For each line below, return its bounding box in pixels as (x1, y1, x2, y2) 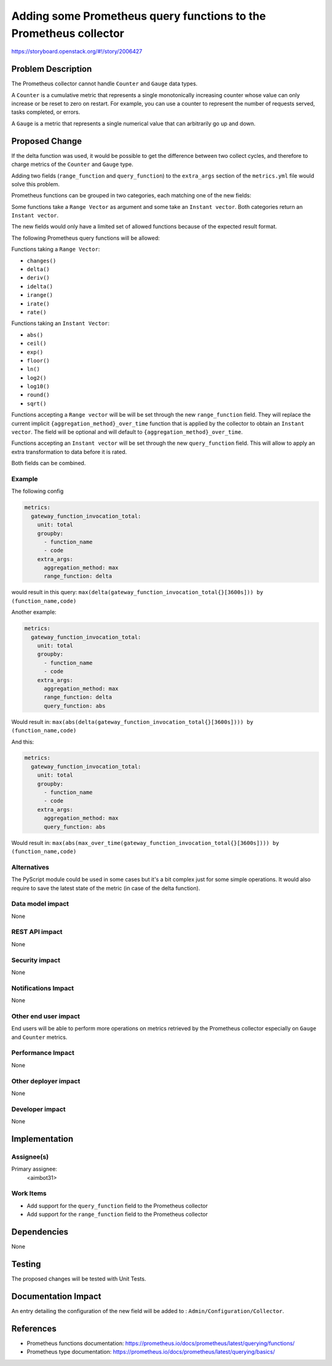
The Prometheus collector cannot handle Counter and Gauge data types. (11, 80, 198, 87)
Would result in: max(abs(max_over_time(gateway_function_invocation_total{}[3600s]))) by (11, 839, 280, 846)
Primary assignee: (11, 1165, 58, 1173)
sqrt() (26, 400, 47, 407)
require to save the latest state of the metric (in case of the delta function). (11, 884, 200, 892)
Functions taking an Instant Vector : (11, 320, 110, 327)
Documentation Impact (11, 1291, 101, 1301)
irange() (26, 292, 53, 299)
